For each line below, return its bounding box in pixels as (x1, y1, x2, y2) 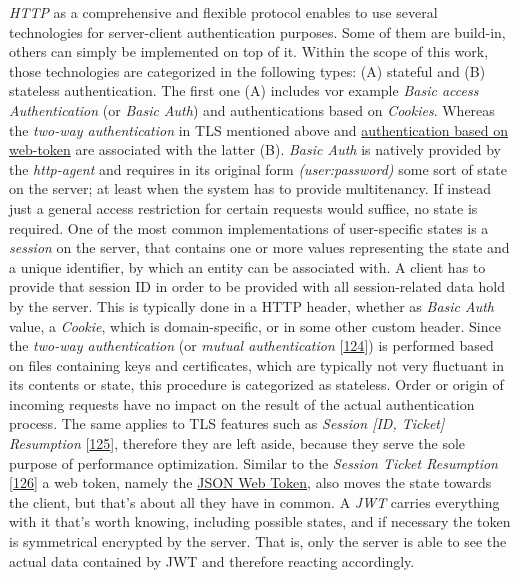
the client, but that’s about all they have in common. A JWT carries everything (9, 491, 500, 512)
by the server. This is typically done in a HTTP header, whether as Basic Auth (9, 295, 495, 316)
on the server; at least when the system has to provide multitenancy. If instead (9, 178, 491, 199)
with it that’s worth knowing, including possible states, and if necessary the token (9, 511, 511, 532)
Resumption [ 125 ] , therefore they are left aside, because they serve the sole (9, 433, 466, 454)
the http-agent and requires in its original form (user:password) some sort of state (9, 158, 507, 179)
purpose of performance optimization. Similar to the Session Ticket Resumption (9, 452, 498, 473)
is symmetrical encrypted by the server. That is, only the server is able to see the (9, 531, 507, 552)
